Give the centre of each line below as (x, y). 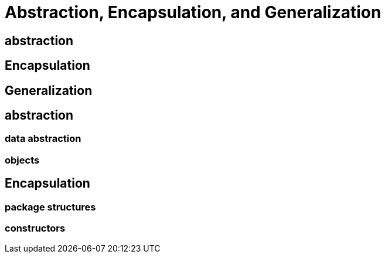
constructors (35, 228)
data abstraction (43, 139)
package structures (50, 207)
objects (22, 160)
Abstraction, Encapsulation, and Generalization (193, 12)
